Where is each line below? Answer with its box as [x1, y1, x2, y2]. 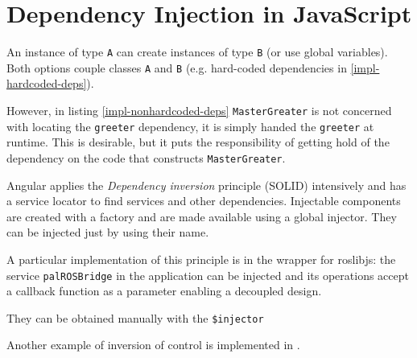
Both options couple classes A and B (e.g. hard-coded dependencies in [6, 59, 347, 76]
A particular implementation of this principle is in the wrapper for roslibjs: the [6, 250, 396, 267]
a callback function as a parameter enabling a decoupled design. [6, 282, 322, 299]
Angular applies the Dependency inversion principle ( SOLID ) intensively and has [6, 176, 407, 193]
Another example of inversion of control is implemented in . [6, 336, 300, 353]
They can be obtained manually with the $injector [6, 309, 264, 326]
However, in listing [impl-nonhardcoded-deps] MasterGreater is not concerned [6, 102, 392, 119]
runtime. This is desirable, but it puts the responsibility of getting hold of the [6, 134, 390, 150]
